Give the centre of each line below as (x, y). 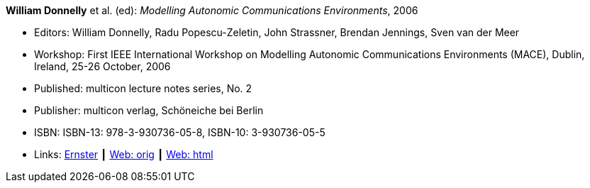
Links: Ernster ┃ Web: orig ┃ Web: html (124, 154)
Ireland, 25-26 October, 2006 (102, 66)
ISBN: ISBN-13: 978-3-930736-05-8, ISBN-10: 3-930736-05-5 (180, 132)
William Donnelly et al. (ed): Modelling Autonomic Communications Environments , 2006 (212, 10)
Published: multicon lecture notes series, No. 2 (143, 88)
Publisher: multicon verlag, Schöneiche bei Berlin (149, 110)
